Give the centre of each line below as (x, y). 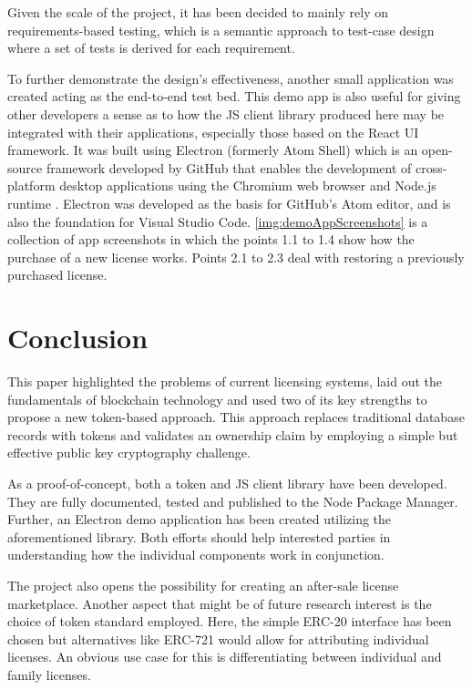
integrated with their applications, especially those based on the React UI (213, 132)
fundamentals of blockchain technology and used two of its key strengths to (217, 399)
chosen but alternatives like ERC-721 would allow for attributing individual (218, 639)
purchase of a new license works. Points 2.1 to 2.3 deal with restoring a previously (236, 257)
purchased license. (57, 275)
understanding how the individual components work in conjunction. (196, 555)
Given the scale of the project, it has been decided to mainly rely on (198, 12)
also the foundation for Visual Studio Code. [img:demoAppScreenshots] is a (218, 221)
